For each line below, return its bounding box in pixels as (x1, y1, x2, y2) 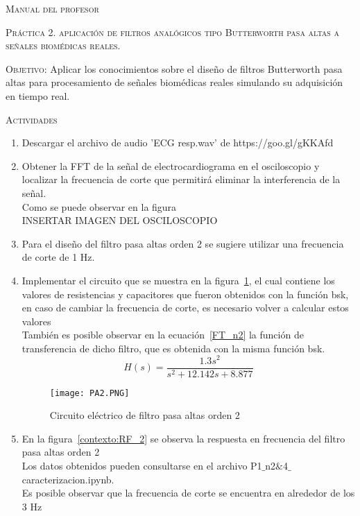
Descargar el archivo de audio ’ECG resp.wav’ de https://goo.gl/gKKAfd (22, 135, 334, 150)
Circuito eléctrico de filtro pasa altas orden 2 (49, 408, 240, 422)
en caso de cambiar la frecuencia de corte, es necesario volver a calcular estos (22, 300, 349, 315)
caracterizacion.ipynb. (22, 472, 114, 486)
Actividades (6, 112, 58, 126)
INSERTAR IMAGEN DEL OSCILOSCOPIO (22, 213, 218, 227)
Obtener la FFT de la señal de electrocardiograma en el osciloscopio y (22, 158, 320, 173)
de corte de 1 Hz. (22, 250, 95, 264)
